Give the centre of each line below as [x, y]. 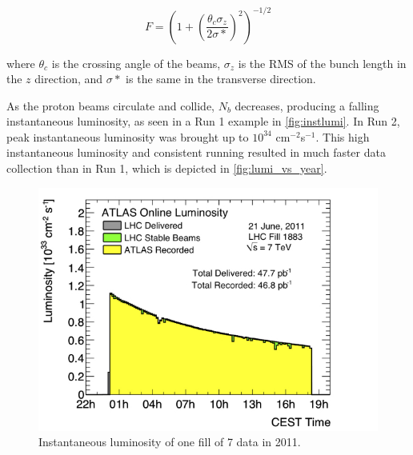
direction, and [69, 79]
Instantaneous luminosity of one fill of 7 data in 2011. [170, 442]
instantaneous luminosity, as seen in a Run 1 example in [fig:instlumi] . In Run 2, [203, 121]
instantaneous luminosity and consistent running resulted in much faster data [196, 152]
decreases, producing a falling [307, 105]
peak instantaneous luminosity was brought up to [128, 136]
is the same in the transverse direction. [221, 79]
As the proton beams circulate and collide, [111, 105]
